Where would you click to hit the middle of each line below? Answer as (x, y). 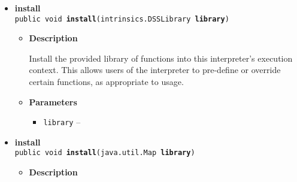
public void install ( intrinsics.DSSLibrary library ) (122, 19)
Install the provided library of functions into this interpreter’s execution (161, 58)
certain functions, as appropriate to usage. (106, 82)
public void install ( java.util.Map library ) (105, 153)
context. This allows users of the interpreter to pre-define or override (155, 70)
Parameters (53, 101)
